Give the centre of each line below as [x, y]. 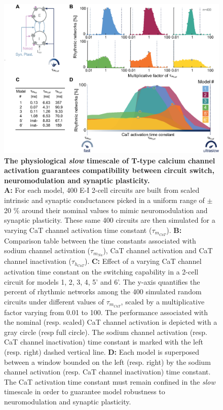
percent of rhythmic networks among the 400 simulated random [103, 292]
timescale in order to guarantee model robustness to [85, 391]
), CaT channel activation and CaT [158, 250]
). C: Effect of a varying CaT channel [143, 261]
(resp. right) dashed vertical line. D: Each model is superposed [102, 351]
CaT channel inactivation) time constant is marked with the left [104, 342]
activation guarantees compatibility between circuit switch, [109, 170]
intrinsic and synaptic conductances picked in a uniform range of [104, 200]
